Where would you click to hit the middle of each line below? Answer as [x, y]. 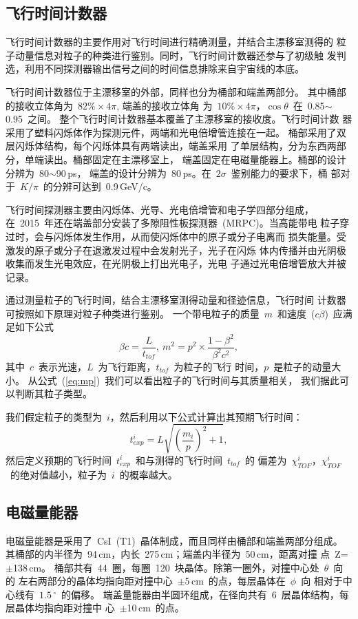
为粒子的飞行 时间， [219, 366]
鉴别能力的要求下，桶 [279, 172]
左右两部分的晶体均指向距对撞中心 [95, 581]
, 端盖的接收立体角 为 [165, 105]
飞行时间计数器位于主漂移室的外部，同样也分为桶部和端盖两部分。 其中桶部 [176, 91]
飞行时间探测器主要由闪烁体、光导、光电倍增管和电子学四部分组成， [160, 209]
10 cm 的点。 [156, 608]
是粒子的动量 [303, 366]
